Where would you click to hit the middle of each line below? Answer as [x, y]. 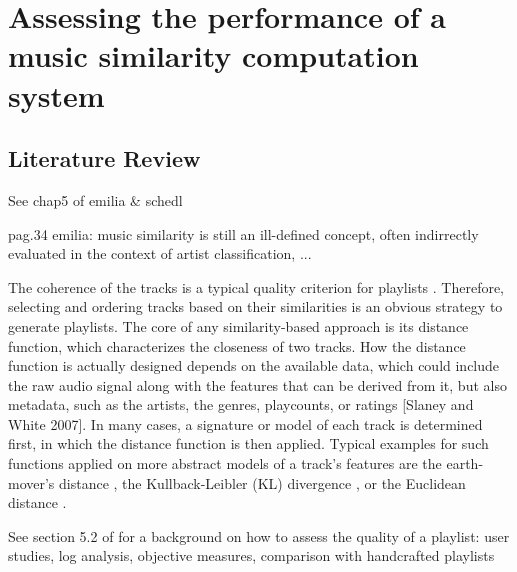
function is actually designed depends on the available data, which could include [254, 365]
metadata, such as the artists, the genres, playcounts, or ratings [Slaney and [241, 404]
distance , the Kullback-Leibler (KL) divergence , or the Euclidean [262, 482]
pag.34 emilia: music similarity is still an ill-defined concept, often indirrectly [243, 233]
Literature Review [104, 158]
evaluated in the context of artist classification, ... [160, 253]
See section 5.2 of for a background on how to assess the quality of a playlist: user [259, 535]
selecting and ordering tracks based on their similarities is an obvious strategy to [255, 306]
